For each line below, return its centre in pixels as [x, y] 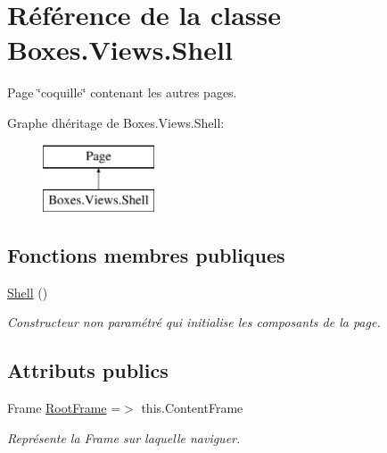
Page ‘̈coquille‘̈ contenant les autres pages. [122, 92]
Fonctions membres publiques [146, 255]
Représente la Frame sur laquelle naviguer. [124, 437]
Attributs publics [88, 370]
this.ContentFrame [192, 408]
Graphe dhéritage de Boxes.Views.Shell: [116, 122]
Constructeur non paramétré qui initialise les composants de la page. [194, 322]
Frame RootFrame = [64, 408]
